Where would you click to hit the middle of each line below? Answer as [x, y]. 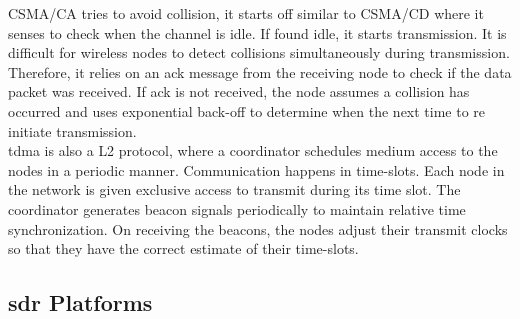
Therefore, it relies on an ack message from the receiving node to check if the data [260, 71]
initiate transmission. [72, 130]
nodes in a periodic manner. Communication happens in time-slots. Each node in [256, 169]
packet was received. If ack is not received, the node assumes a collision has [239, 91]
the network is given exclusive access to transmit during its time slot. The [234, 189]
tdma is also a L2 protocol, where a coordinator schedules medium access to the [253, 150]
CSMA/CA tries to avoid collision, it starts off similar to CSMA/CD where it [246, 13]
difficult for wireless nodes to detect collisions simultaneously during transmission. [259, 52]
